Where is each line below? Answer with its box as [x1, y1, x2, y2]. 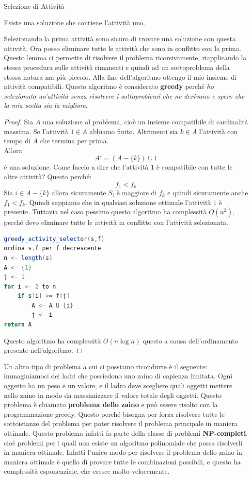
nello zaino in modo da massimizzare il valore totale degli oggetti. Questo [4, 390, 222, 400]
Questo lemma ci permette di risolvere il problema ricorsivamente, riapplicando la [4, 52, 247, 63]
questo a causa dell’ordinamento [143, 335, 238, 345]
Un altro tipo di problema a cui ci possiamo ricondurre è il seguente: [4, 361, 207, 371]
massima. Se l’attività [4, 126, 68, 136]
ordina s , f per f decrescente [4, 245, 101, 252]
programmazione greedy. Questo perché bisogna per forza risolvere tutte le [4, 409, 225, 419]
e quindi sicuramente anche [167, 187, 248, 197]
